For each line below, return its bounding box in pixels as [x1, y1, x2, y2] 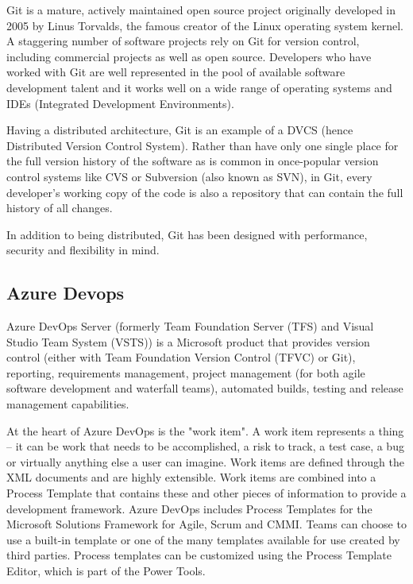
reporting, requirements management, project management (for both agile [6, 364, 365, 381]
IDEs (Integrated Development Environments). [6, 95, 234, 111]
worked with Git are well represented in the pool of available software [6, 64, 345, 80]
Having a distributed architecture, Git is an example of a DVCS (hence [6, 122, 353, 138]
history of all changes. [6, 199, 113, 216]
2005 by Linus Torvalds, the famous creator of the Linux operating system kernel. [6, 17, 403, 33]
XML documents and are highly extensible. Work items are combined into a [6, 469, 376, 485]
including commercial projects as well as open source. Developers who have [6, 48, 372, 64]
